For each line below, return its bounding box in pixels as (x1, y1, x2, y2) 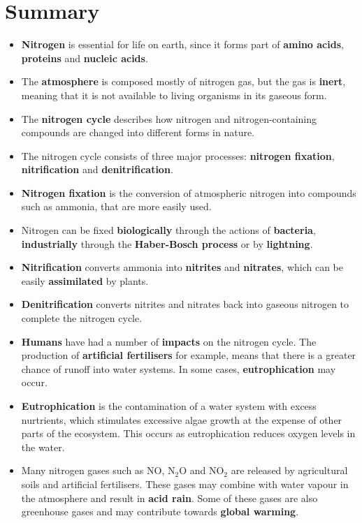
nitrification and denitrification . (21, 162, 173, 177)
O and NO (179, 463, 224, 478)
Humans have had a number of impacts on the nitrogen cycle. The (21, 334, 317, 348)
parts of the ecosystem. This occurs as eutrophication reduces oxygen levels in (21, 426, 356, 441)
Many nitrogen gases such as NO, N (21, 463, 175, 478)
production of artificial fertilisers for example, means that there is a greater (21, 348, 356, 362)
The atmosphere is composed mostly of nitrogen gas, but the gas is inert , (21, 74, 346, 89)
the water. (21, 439, 65, 454)
